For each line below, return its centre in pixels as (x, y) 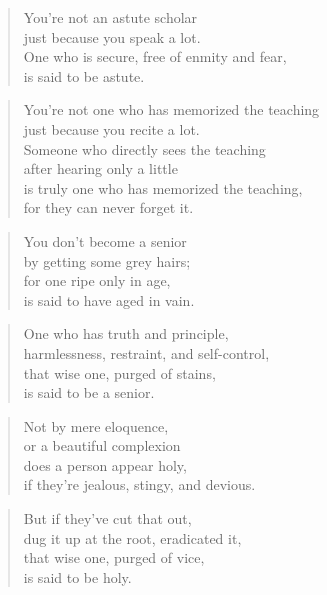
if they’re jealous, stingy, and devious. (139, 484)
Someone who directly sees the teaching (144, 148)
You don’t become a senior (105, 240)
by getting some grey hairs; (107, 260)
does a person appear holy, (105, 464)
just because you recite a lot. (111, 128)
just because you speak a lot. (112, 36)
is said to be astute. (84, 75)
